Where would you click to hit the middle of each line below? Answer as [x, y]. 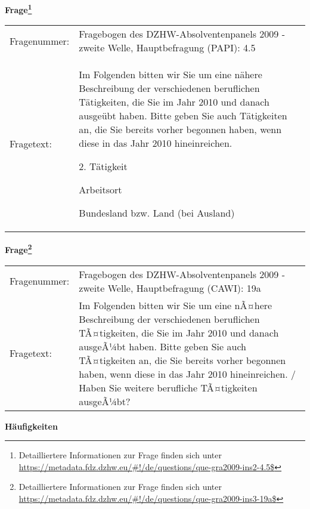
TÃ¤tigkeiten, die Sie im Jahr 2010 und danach [179, 332]
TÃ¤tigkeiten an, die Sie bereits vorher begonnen [182, 360]
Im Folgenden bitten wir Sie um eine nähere [170, 75]
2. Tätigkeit [103, 166]
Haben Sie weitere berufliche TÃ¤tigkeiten [168, 387]
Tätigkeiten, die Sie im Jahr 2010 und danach [174, 102]
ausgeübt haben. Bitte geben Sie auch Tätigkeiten [183, 116]
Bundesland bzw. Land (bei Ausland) [157, 213]
